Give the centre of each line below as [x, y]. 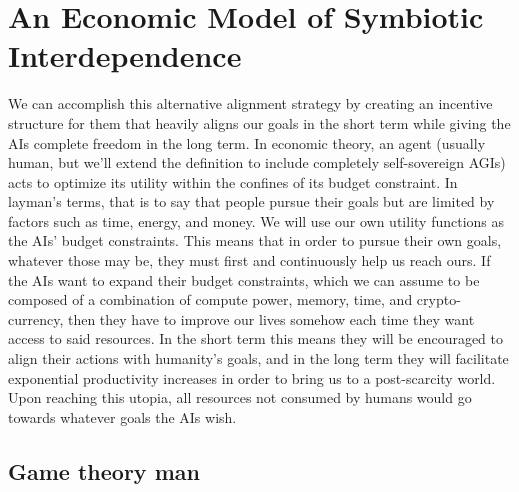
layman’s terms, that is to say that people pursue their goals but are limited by [251, 201]
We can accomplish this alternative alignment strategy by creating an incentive [250, 103]
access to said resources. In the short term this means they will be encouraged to [256, 338]
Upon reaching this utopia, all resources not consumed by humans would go [240, 397]
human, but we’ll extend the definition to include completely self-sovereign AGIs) [257, 162]
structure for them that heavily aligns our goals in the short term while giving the [259, 122]
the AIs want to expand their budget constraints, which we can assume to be [244, 279]
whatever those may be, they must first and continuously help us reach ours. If [249, 260]
